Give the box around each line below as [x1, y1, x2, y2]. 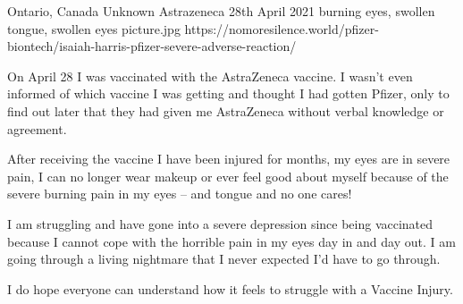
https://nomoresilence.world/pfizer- [184, 19, 379, 38]
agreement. [7, 119, 67, 138]
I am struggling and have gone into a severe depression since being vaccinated [7, 214, 434, 232]
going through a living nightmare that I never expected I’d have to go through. [7, 249, 441, 268]
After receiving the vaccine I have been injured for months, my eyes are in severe [7, 149, 450, 168]
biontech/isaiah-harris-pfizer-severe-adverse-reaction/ [7, 37, 297, 55]
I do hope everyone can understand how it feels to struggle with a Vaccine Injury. [7, 279, 453, 298]
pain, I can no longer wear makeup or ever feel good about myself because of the [7, 166, 449, 185]
